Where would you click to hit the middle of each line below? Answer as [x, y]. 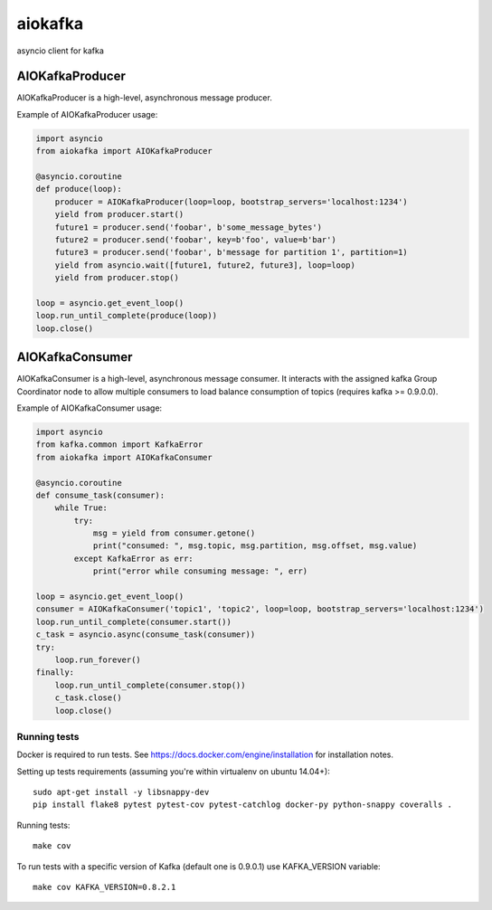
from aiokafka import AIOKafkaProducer [124, 151]
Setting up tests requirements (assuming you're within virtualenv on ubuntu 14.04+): [173, 771]
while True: [81, 508]
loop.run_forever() [98, 659]
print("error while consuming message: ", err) [200, 571]
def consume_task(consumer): [100, 495]
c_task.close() [88, 698]
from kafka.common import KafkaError [119, 445]
